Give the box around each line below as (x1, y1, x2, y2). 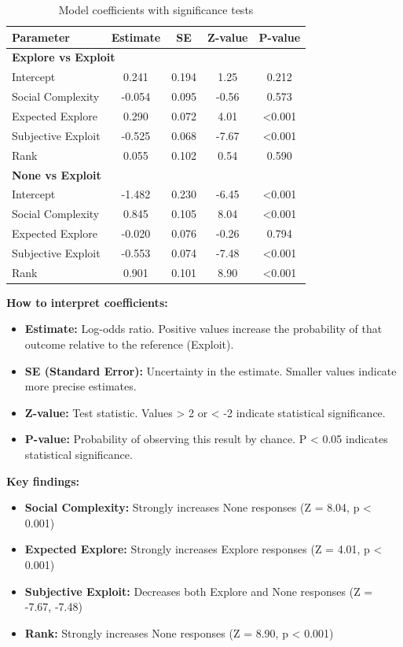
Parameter (12, 28, 70, 45)
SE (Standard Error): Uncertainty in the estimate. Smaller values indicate (24, 362, 397, 379)
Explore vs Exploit (12, 49, 115, 65)
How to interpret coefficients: (6, 294, 168, 310)
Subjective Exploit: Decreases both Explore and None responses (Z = (24, 582, 373, 599)
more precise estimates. (24, 378, 137, 394)
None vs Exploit (12, 166, 101, 183)
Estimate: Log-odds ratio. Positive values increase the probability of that (24, 320, 383, 337)
